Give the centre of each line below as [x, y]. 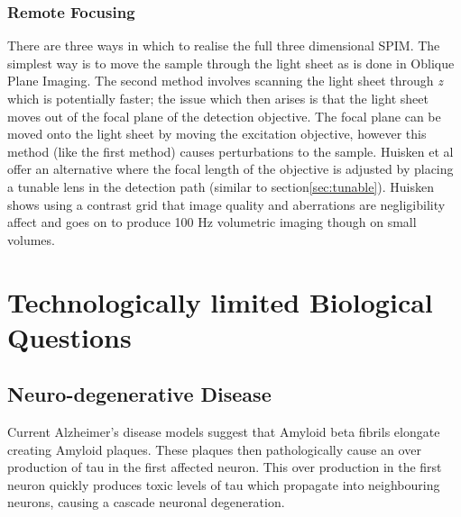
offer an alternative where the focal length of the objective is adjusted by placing [230, 169]
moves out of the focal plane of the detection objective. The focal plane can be [224, 116]
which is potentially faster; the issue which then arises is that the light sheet [218, 98]
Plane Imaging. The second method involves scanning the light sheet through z [226, 81]
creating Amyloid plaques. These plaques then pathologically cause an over [214, 449]
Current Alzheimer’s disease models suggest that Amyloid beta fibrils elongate [224, 432]
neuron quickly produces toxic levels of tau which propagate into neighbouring [224, 484]
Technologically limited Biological [220, 301]
